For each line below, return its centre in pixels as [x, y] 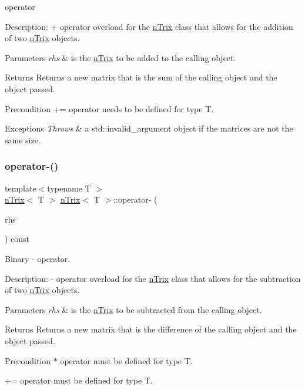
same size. [23, 139]
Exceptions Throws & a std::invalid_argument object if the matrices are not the [149, 128]
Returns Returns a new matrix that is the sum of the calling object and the [141, 77]
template [21, 188]
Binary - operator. [38, 258]
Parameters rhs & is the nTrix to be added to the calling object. [120, 57]
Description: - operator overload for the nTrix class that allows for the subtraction [153, 278]
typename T [69, 188]
